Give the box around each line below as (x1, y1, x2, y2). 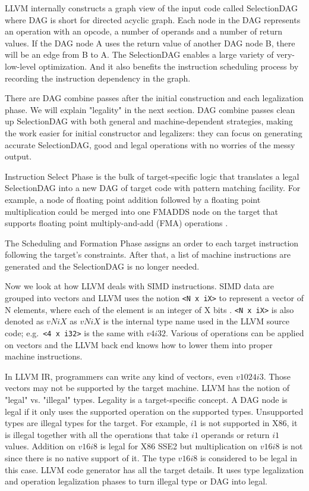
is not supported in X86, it (200, 417, 298, 429)
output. (5, 150, 32, 162)
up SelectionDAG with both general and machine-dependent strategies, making (5, 115, 293, 127)
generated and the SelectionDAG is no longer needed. (5, 259, 200, 272)
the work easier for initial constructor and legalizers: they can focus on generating (5, 126, 302, 139)
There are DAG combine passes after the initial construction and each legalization (5, 92, 304, 104)
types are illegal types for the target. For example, (5, 417, 188, 429)
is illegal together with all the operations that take (5, 428, 189, 440)
